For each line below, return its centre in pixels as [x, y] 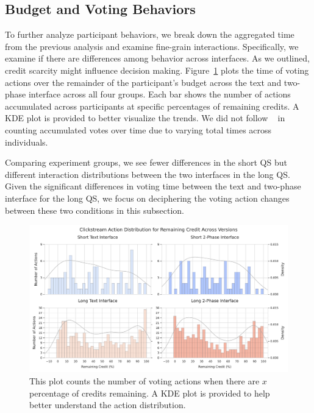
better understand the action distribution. [108, 405]
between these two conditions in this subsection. [95, 210]
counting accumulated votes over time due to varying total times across [138, 129]
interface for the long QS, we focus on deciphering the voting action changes [147, 198]
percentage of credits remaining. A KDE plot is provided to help [150, 393]
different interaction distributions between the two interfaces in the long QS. [148, 174]
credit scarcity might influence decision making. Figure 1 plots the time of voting [157, 70]
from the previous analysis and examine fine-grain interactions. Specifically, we [152, 46]
